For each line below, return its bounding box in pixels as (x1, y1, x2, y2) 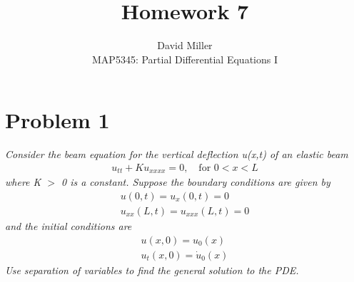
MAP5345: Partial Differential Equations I (92, 51, 278, 66)
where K (5, 174, 41, 189)
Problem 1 (5, 105, 110, 135)
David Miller (157, 38, 213, 53)
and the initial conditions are (5, 218, 132, 233)
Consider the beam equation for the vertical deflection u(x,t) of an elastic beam (5, 147, 348, 162)
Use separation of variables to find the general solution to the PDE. (5, 262, 299, 277)
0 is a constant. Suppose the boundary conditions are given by (61, 174, 330, 189)
